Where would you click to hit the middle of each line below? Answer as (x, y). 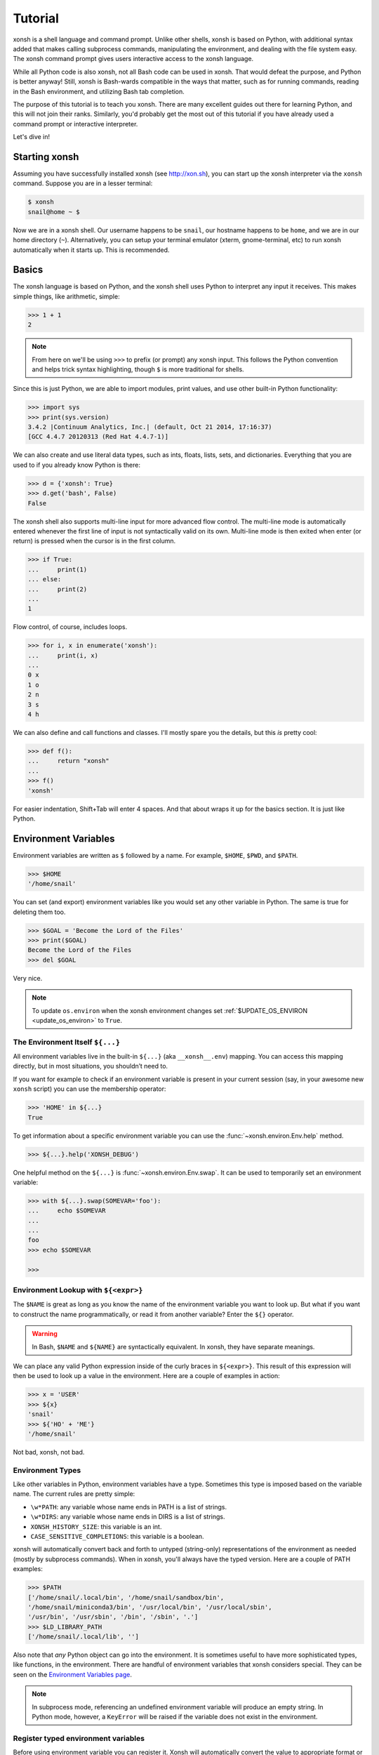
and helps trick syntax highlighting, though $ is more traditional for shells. (138, 369)
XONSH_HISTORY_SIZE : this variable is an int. (96, 1526)
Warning (45, 1334)
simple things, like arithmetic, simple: (66, 296)
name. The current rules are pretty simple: (74, 1494)
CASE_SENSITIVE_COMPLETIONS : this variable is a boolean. (117, 1536)
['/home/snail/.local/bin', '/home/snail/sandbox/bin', (126, 1597)
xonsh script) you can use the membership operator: (89, 1089)
